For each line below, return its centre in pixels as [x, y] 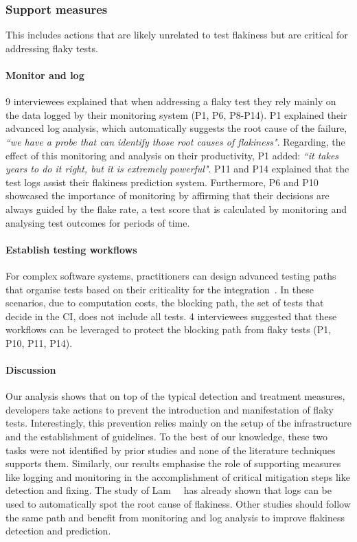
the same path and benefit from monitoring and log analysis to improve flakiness [175, 517]
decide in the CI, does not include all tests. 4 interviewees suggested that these [171, 316]
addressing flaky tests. [52, 48]
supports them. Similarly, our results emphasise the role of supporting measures [173, 463]
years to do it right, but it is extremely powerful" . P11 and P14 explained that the [177, 169]
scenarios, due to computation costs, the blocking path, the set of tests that [165, 303]
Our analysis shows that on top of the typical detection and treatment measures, [175, 396]
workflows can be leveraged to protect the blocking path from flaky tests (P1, [169, 329]
